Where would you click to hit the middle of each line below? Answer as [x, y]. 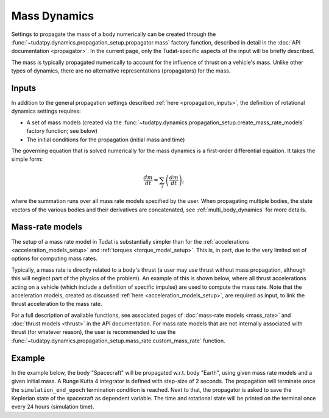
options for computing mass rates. [54, 258]
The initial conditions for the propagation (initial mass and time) [106, 140]
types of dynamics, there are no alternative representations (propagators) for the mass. [121, 71]
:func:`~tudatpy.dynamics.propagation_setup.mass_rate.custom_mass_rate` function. [118, 341]
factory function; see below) [62, 131]
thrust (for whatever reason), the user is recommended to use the [94, 332]
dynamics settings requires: [46, 111]
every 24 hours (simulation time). [53, 407]
